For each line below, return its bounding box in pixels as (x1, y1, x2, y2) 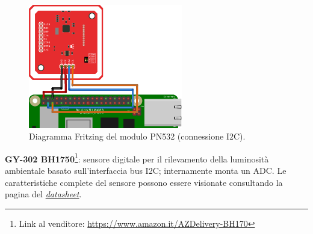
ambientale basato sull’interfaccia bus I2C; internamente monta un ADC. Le (5, 164, 287, 176)
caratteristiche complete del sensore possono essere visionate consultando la (5, 176, 283, 188)
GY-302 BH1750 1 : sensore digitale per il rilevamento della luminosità (5, 150, 269, 165)
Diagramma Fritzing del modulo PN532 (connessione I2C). (29, 130, 246, 143)
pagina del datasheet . (5, 188, 82, 200)
